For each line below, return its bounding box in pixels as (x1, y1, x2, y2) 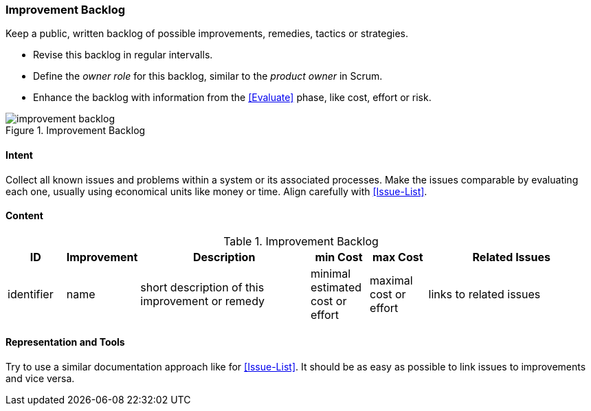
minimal (310, 266, 351, 280)
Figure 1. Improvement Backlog (5, 124, 146, 137)
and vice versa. (5, 373, 75, 385)
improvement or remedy (140, 293, 265, 308)
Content (5, 210, 43, 222)
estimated (310, 280, 362, 294)
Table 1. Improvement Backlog (223, 234, 379, 248)
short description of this (140, 280, 265, 294)
